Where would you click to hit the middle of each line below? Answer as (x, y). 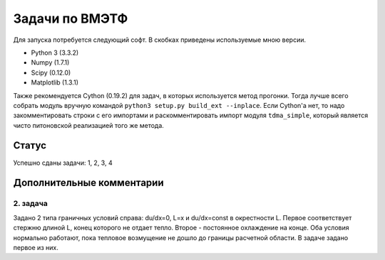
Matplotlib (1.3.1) (55, 82)
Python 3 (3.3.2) (55, 53)
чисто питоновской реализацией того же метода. (88, 125)
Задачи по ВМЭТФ (71, 18)
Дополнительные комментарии (88, 183)
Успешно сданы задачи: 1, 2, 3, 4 (63, 163)
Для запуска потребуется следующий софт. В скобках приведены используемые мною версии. (160, 40)
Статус (30, 146)
